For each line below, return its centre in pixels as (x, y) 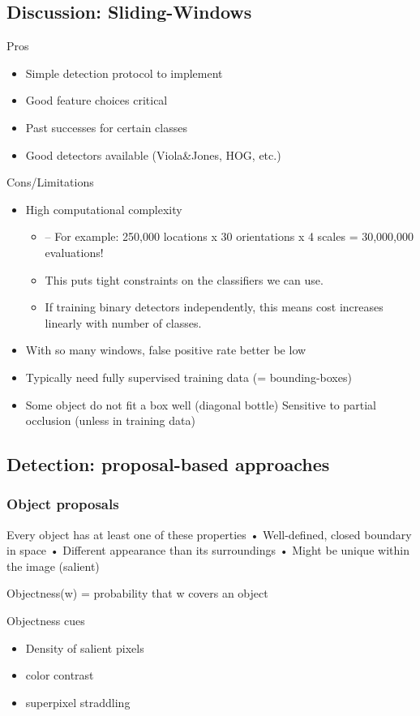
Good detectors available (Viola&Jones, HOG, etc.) (153, 154)
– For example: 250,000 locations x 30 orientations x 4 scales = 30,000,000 (229, 236)
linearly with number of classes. (123, 322)
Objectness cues (46, 621)
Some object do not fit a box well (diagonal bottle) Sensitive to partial (201, 404)
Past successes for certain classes (106, 127)
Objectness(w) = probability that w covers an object (137, 593)
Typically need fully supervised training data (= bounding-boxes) (189, 377)
